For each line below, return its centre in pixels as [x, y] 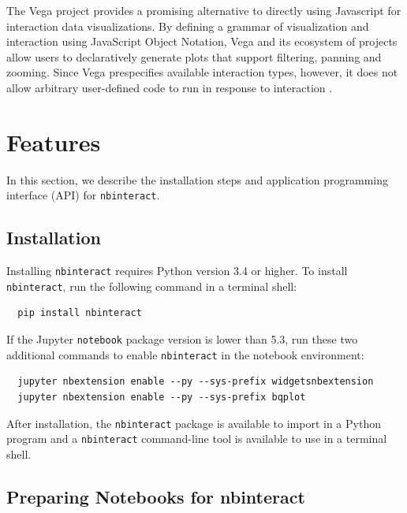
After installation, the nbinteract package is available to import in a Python [194, 423]
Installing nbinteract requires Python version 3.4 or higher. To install [177, 271]
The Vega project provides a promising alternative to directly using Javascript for [204, 10]
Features [54, 141]
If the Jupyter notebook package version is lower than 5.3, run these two [182, 339]
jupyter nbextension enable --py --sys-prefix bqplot [162, 397]
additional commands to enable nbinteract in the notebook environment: [185, 354]
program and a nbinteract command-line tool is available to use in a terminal [197, 439]
